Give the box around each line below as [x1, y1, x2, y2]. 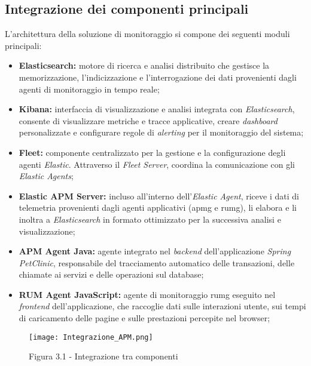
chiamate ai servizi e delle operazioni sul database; [19, 268, 204, 281]
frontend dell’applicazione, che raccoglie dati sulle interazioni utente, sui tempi [19, 300, 306, 312]
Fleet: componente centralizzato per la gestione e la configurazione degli [19, 146, 286, 158]
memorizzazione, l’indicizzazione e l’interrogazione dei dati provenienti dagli [19, 70, 297, 83]
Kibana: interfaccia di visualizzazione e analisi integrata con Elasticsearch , [19, 103, 295, 115]
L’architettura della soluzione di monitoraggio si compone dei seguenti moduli [5, 27, 290, 40]
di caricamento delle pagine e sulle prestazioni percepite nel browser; [19, 312, 270, 324]
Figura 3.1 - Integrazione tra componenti [29, 350, 178, 362]
